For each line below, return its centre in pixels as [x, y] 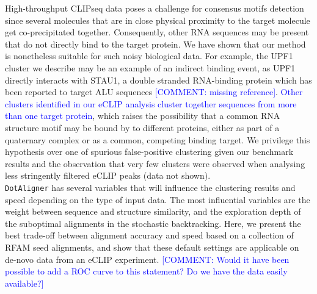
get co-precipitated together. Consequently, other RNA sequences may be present [157, 32]
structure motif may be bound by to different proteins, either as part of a [142, 127]
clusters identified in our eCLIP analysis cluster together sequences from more [151, 103]
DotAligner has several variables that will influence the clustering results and [150, 187]
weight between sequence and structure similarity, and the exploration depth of [153, 211]
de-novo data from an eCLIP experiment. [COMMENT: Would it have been [147, 259]
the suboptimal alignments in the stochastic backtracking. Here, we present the [153, 223]
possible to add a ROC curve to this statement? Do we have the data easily [146, 271]
